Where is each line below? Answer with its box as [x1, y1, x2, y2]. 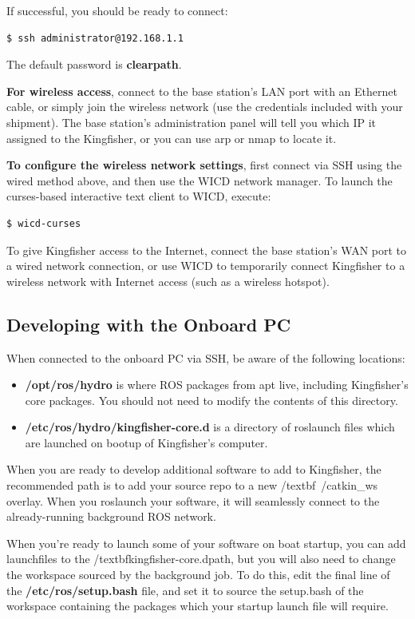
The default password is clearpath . [6, 56, 182, 73]
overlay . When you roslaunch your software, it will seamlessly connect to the [6, 492, 380, 509]
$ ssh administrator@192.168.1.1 [6, 32, 184, 44]
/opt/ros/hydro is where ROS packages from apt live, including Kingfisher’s [25, 376, 409, 393]
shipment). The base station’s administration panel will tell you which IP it [6, 113, 377, 130]
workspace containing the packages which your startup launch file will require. [6, 597, 389, 614]
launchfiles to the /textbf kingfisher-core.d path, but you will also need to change [6, 550, 396, 567]
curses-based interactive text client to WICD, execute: [6, 188, 271, 204]
